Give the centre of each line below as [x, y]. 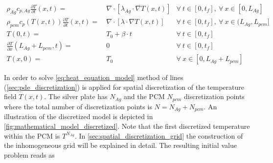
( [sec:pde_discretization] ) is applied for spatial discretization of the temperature [124, 87]
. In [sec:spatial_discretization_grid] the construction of [159, 135]
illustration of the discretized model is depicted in [79, 116]
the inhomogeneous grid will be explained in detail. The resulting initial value [120, 145]
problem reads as [29, 154]
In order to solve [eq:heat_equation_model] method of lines [94, 77]
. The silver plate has [76, 96]
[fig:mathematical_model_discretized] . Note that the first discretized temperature [127, 126]
